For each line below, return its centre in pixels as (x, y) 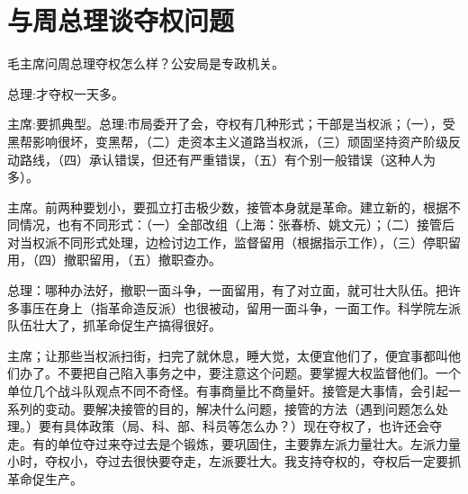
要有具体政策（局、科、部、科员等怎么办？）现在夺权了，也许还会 (234, 426)
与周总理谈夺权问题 (121, 20)
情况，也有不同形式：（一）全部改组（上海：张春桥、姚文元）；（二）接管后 (237, 225)
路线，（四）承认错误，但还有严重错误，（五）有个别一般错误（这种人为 (227, 159)
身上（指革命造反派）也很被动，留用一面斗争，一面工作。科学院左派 (259, 307)
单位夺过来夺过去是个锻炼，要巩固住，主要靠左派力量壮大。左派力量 (259, 443)
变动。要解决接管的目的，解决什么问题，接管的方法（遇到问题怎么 (240, 408)
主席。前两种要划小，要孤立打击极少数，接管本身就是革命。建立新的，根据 (228, 207)
